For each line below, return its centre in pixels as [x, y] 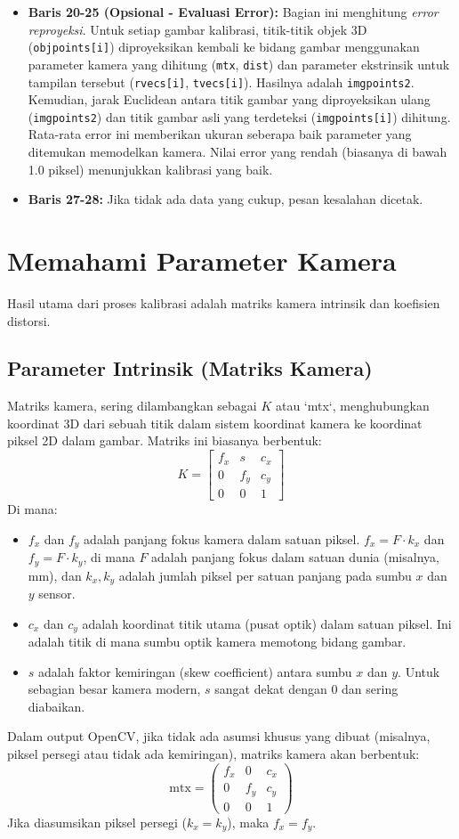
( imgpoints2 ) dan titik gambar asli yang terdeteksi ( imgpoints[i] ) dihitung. [239, 116]
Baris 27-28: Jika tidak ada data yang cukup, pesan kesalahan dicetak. [225, 199]
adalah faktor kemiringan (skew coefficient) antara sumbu [195, 671]
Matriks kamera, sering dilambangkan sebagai [132, 406]
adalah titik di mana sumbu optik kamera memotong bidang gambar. [217, 642]
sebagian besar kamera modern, [114, 689]
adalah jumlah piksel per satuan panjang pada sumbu [265, 575]
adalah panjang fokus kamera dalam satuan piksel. [222, 538]
